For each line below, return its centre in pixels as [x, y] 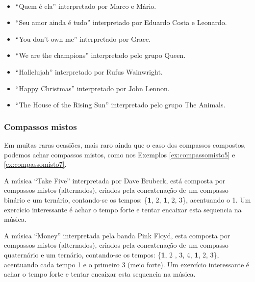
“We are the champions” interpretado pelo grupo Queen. [101, 55]
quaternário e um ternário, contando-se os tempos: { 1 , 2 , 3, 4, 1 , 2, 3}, [112, 254]
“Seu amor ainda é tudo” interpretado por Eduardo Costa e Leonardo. [121, 22]
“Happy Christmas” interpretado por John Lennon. [92, 88]
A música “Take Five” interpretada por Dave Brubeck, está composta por [115, 180]
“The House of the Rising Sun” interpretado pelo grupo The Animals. [120, 105]
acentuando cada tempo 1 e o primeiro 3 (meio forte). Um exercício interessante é [127, 264]
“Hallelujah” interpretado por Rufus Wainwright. [89, 71]
